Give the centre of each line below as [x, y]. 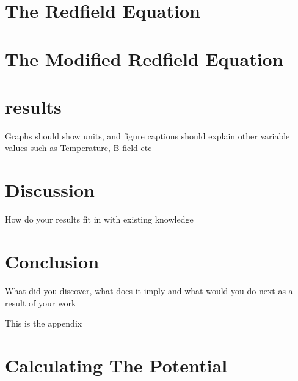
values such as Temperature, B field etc [78, 148]
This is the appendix [44, 323]
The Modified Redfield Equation [144, 58]
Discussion [50, 190]
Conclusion [52, 261]
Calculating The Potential [116, 365]
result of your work [41, 302]
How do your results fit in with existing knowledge [99, 219]
